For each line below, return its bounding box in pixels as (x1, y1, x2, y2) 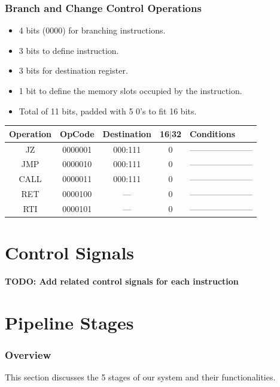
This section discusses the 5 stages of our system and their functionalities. (5, 371, 276, 383)
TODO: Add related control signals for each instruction (5, 275, 239, 288)
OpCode (60, 127, 95, 140)
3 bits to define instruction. (19, 44, 119, 56)
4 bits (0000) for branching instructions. (19, 24, 166, 37)
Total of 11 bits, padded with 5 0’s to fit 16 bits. (19, 104, 197, 117)
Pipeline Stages (5, 310, 134, 334)
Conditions (190, 127, 236, 140)
